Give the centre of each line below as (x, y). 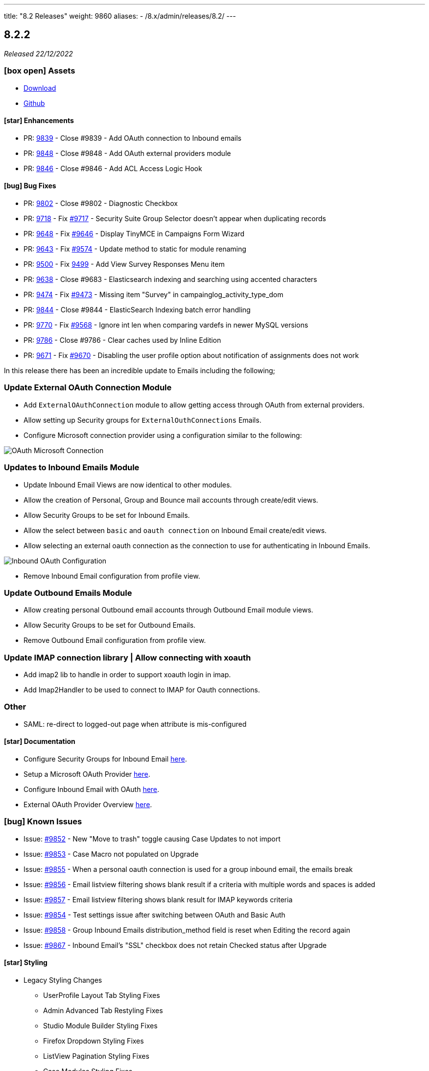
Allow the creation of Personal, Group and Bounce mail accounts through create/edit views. (171, 500)
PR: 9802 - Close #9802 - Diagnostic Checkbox (101, 204)
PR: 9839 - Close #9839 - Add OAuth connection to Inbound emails (132, 138)
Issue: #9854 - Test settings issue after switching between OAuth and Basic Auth (155, 915)
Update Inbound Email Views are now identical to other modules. (128, 484)
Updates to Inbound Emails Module (72, 468)
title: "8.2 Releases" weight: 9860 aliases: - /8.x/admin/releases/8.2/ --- (120, 16)
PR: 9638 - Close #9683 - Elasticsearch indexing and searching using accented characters (170, 280)
